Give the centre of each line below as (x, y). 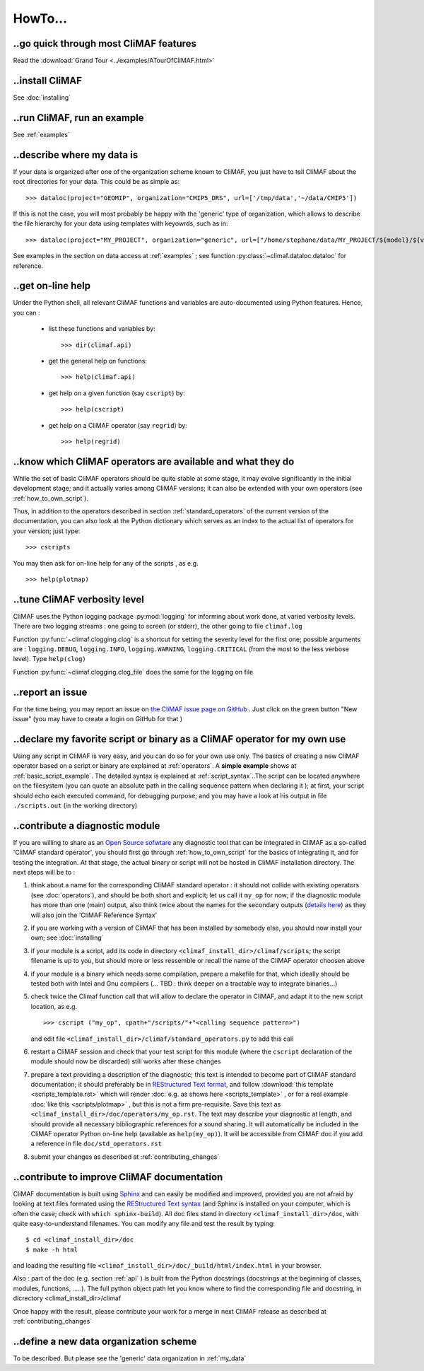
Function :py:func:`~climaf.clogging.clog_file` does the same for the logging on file (133, 672)
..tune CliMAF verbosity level (78, 599)
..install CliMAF (48, 80)
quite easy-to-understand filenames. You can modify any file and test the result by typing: (144, 1223)
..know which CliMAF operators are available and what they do (154, 461)
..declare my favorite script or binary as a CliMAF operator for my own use (179, 739)
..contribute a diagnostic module (87, 825)
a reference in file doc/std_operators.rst (96, 1144)
